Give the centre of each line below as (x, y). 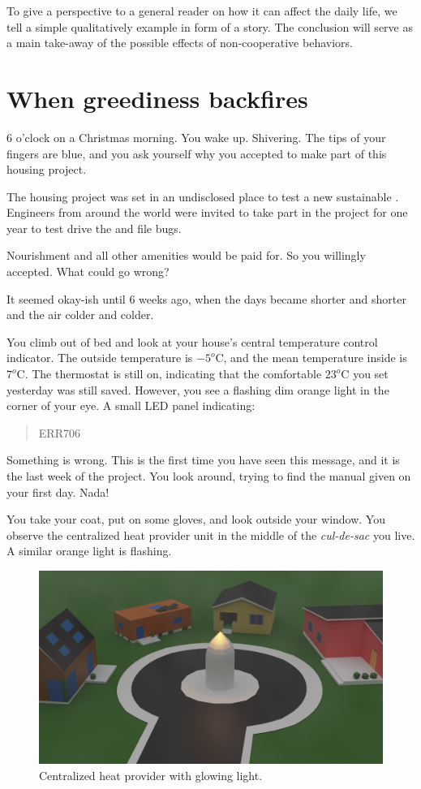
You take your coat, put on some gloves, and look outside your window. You (196, 519)
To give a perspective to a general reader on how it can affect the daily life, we (202, 11)
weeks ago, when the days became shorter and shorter (273, 298)
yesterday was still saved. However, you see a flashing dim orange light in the (198, 389)
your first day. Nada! (58, 492)
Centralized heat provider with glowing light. (151, 776)
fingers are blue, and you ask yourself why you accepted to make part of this (197, 153)
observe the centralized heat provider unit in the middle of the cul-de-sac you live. (211, 535)
